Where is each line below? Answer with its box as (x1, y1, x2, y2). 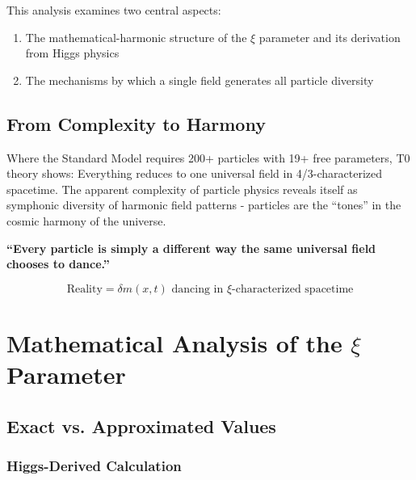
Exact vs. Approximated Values (6, 413, 276, 438)
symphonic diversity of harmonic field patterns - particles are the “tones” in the (6, 196, 401, 213)
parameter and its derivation (258, 28, 401, 45)
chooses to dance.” (6, 255, 110, 272)
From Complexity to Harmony (6, 111, 266, 136)
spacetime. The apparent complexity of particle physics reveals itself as (6, 180, 358, 197)
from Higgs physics (25, 44, 120, 61)
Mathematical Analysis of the (6, 326, 342, 359)
